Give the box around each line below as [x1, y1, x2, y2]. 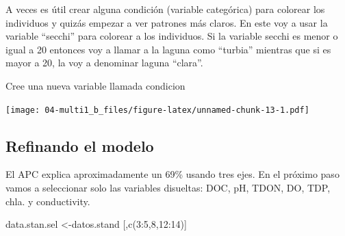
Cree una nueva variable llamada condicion [5, 78, 186, 92]
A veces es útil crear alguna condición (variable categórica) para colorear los [5, 2, 325, 16]
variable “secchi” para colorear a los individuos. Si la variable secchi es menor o [5, 29, 338, 43]
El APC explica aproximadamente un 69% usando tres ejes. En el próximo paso [5, 167, 340, 181]
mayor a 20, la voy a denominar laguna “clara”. [5, 55, 203, 70]
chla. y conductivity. [5, 194, 90, 208]
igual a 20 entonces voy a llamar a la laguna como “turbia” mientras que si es [5, 42, 331, 56]
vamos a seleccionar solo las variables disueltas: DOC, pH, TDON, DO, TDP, [5, 181, 331, 195]
